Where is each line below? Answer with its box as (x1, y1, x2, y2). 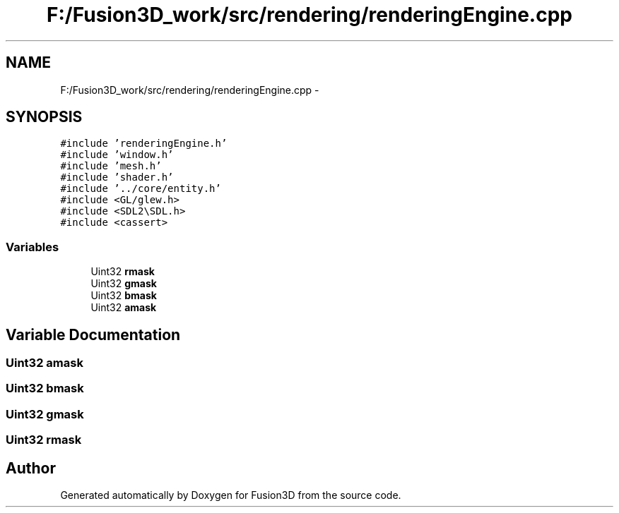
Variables (6, 239, 59, 254)
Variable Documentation (6, 325, 181, 344)
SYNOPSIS (6, 108, 83, 126)
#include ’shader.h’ (60, 171, 174, 183)
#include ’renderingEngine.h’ (60, 138, 228, 150)
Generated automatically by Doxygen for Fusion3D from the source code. (60, 489, 401, 501)
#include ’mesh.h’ (60, 160, 162, 172)
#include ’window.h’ (60, 149, 174, 161)
